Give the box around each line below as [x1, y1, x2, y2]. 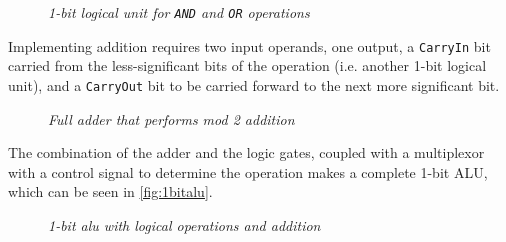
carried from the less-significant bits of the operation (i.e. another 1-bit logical [8, 55, 487, 76]
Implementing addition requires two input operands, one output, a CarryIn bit [8, 35, 491, 56]
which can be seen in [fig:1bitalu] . [8, 181, 213, 202]
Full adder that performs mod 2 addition [48, 108, 295, 129]
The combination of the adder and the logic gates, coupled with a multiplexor [8, 142, 485, 163]
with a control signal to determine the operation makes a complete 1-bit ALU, [8, 161, 488, 182]
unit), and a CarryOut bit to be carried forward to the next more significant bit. [8, 74, 500, 95]
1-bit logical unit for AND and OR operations [48, 2, 310, 22]
